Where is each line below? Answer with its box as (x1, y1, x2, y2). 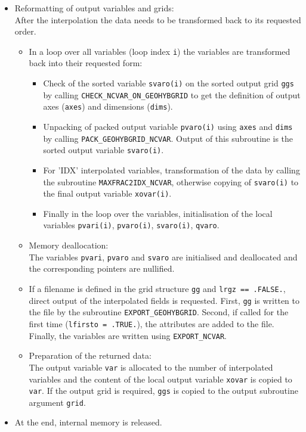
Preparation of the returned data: (29, 349, 152, 362)
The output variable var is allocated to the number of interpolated (29, 360, 273, 373)
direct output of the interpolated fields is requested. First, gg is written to (29, 294, 300, 306)
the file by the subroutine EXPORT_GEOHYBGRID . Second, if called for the (29, 306, 289, 318)
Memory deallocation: (29, 239, 109, 251)
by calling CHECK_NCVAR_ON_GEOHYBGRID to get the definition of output (43, 88, 301, 101)
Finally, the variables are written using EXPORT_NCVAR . (29, 329, 227, 341)
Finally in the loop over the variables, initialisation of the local (43, 207, 273, 219)
